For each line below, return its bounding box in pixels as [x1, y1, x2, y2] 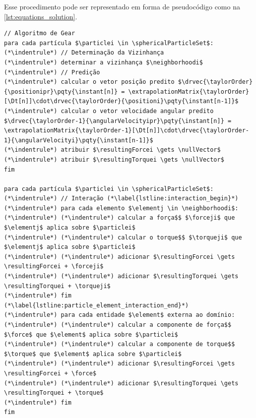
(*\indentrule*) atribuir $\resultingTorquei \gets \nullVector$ [4, 156, 224, 163]
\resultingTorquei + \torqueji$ [4, 282, 111, 290]
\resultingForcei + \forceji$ [4, 263, 104, 270]
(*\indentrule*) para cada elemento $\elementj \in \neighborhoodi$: [4, 204, 239, 212]
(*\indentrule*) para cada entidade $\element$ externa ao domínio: [4, 311, 235, 319]
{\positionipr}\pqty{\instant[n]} [4, 88, 118, 95]
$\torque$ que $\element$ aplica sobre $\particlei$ [4, 350, 182, 358]
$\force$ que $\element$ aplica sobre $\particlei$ [4, 331, 178, 338]
